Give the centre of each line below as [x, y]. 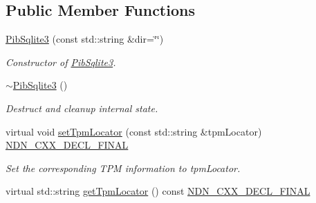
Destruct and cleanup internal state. [82, 108]
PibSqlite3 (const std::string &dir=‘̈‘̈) [85, 39]
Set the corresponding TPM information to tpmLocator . [123, 168]
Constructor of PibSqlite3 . [61, 62]
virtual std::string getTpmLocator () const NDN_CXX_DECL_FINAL [158, 191]
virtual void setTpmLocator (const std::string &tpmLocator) [134, 131]
